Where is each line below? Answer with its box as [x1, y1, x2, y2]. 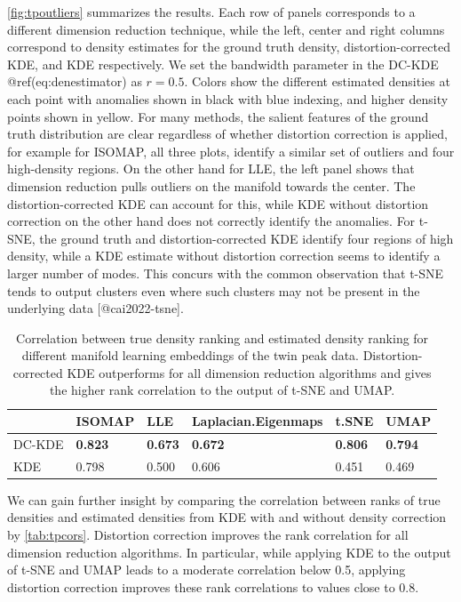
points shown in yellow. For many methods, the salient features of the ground [7, 107, 429, 125]
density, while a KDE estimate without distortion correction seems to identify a [7, 246, 441, 265]
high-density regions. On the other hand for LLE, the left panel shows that [7, 159, 415, 178]
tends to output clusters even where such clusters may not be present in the [7, 281, 420, 300]
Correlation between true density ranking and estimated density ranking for [16, 328, 429, 347]
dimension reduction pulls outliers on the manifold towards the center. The [7, 176, 416, 195]
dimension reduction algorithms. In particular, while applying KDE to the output [7, 542, 451, 561]
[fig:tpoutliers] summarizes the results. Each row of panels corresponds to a [7, 3, 416, 20]
